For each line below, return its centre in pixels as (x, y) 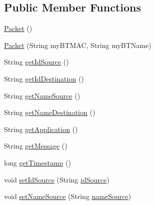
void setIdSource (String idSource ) (57, 179)
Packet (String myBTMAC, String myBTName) (78, 45)
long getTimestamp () (37, 162)
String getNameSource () (42, 95)
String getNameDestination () (50, 112)
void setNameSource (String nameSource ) (68, 196)
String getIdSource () (36, 62)
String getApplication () (41, 129)
